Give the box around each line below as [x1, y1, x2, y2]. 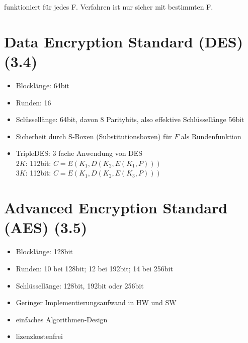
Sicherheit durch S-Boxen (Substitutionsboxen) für [16, 131, 172, 141]
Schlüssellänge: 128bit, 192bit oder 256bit [16, 280, 144, 291]
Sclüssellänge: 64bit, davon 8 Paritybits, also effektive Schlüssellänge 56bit [16, 114, 244, 125]
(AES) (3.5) [4, 217, 88, 238]
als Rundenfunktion [181, 131, 241, 141]
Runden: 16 [16, 97, 51, 107]
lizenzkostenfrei [16, 331, 63, 341]
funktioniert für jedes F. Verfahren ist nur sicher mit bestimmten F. [4, 2, 213, 12]
